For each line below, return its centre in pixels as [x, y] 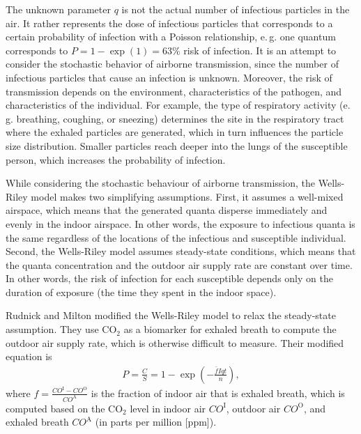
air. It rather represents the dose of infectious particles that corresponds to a [169, 23]
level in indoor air [168, 408]
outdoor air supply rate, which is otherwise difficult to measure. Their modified [175, 342]
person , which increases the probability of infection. [116, 159]
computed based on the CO [64, 408]
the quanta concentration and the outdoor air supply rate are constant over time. [179, 264]
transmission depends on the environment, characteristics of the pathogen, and [174, 91]
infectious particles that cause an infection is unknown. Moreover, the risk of [169, 77]
